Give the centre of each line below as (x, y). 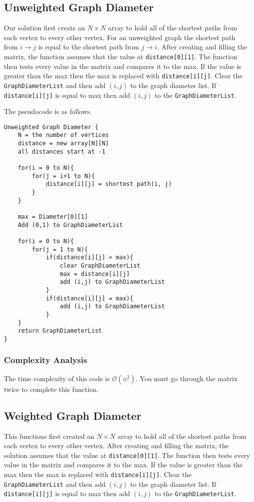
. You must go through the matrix (187, 378)
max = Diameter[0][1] (53, 217)
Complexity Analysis (46, 360)
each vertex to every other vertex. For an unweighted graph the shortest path (120, 37)
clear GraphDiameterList (100, 265)
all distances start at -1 (62, 151)
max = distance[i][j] (95, 274)
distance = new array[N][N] (63, 144)
